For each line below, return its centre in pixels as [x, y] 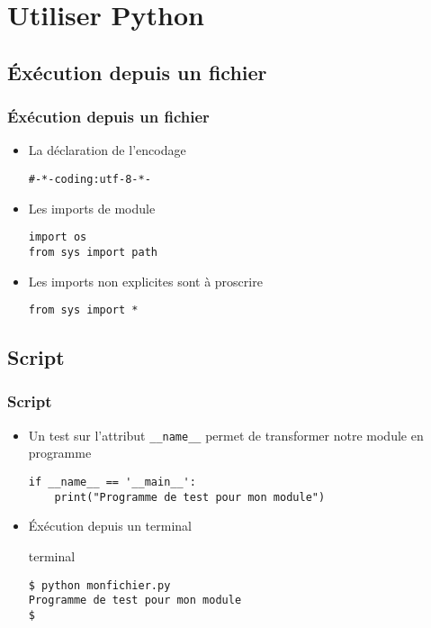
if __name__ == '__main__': [112, 482]
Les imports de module [92, 208]
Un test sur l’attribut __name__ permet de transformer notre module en [226, 435]
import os [58, 237]
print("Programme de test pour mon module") [190, 497]
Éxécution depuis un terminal [110, 526]
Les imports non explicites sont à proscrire [145, 281]
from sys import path [93, 252]
